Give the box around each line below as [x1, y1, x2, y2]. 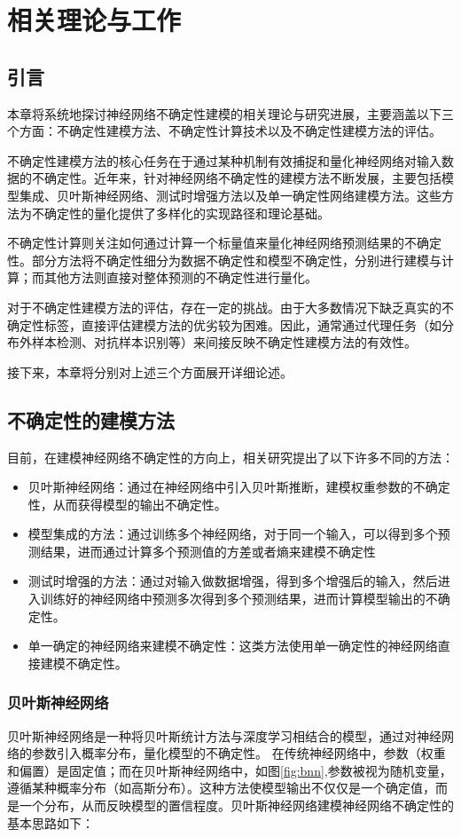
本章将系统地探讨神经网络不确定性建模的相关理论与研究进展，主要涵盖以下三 [7, 104, 454, 122]
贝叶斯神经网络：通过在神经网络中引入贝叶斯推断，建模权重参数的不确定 [27, 478, 450, 496]
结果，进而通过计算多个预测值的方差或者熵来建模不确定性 [40, 541, 376, 560]
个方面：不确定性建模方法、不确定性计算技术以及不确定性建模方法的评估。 [7, 122, 441, 140]
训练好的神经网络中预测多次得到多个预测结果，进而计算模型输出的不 [40, 589, 438, 608]
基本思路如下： [7, 813, 94, 832]
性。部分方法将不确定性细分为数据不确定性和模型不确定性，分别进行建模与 [7, 250, 441, 269]
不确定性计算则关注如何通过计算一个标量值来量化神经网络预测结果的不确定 [7, 233, 441, 252]
